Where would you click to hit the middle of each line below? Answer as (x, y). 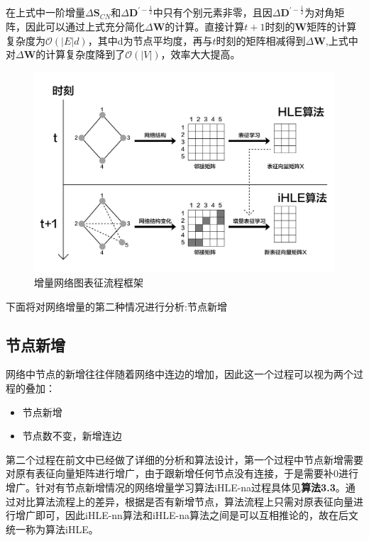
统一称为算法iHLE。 (52, 529)
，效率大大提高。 (200, 54)
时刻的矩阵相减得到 (261, 40)
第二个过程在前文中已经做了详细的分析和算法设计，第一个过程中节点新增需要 (184, 459)
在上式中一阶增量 (45, 12)
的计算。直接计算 (205, 26)
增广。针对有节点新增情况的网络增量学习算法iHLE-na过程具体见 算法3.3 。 (176, 487)
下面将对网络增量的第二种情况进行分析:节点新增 (116, 306)
